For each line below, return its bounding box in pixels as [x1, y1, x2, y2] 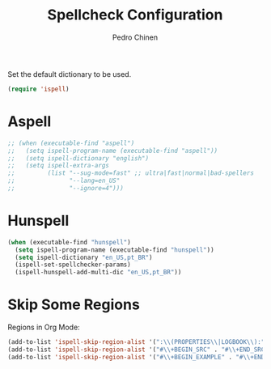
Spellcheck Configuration [47, 6, 223, 24]
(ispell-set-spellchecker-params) [15, 261, 131, 269]
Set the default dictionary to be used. [7, 69, 132, 78]
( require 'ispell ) [7, 85, 70, 93]
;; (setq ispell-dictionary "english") [7, 154, 150, 163]
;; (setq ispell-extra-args [7, 162, 110, 170]
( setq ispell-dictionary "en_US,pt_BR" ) [15, 253, 153, 261]
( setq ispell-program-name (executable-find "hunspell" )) [15, 245, 215, 254]
